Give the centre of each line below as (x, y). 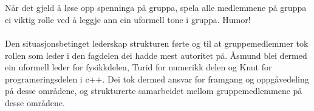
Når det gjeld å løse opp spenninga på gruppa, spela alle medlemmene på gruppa (156, 8)
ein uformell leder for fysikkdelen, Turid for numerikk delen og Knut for (138, 67)
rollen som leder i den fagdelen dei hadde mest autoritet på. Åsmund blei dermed (156, 55)
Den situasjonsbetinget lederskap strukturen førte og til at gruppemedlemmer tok (157, 43)
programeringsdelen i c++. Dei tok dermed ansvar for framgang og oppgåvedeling (157, 79)
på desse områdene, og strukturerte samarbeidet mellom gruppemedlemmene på (154, 91)
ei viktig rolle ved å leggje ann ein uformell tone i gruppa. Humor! (128, 19)
